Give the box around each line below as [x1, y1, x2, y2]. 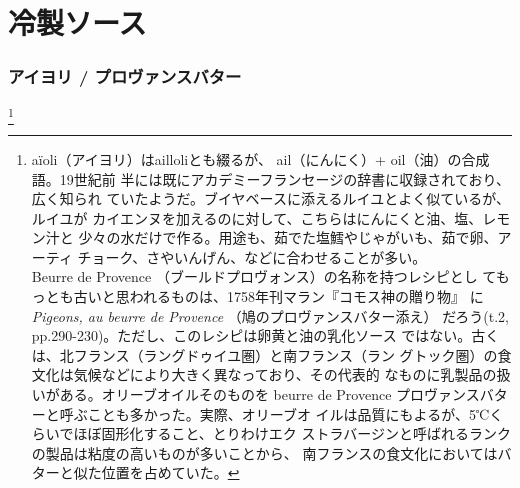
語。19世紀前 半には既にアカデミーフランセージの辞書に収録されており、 [31, 168, 510, 189]
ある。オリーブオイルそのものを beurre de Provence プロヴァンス [59, 384, 480, 405]
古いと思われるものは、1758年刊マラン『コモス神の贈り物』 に [73, 286, 484, 307]
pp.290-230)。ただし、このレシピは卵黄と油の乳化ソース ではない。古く [31, 325, 500, 346]
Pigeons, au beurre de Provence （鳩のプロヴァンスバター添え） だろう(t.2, [31, 305, 509, 326]
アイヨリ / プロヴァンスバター [8, 64, 242, 89]
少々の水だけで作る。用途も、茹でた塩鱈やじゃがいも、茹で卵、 [78, 227, 498, 248]
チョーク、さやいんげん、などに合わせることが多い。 [77, 246, 427, 267]
